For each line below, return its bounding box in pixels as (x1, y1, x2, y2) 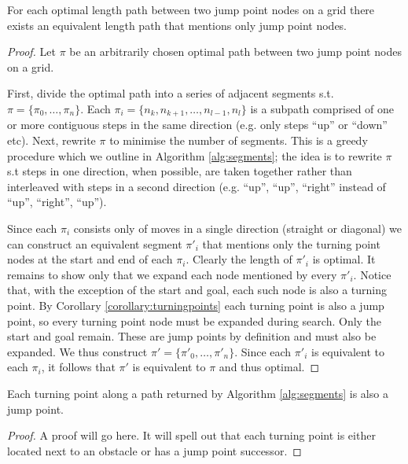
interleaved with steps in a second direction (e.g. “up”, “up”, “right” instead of (7, 178, 386, 194)
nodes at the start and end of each (7, 251, 173, 267)
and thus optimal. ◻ (219, 359, 320, 375)
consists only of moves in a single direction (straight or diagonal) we (73, 219, 402, 236)
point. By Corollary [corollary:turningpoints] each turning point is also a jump (7, 296, 384, 313)
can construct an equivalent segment (7, 235, 182, 252)
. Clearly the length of (186, 251, 292, 267)
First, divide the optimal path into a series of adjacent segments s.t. (7, 85, 334, 101)
